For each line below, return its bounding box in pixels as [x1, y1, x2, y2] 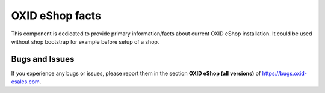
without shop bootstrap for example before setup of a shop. [11, 38, 159, 45]
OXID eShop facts [11, 9, 102, 22]
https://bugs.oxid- [262, 70, 307, 77]
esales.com [11, 78, 40, 85]
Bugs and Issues [11, 54, 75, 64]
